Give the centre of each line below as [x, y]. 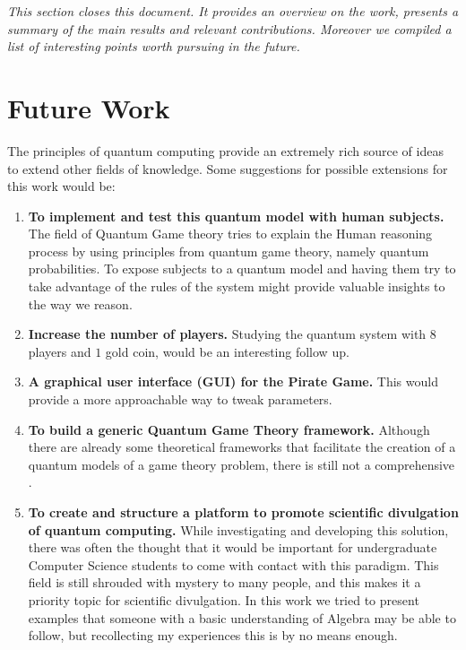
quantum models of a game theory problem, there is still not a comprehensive [242, 464]
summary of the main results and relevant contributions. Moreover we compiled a [229, 28]
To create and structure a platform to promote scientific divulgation [243, 512]
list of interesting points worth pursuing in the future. [154, 46]
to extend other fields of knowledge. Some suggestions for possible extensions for [228, 168]
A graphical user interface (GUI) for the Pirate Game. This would [233, 381]
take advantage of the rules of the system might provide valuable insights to [237, 286]
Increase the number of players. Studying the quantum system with [227, 334]
